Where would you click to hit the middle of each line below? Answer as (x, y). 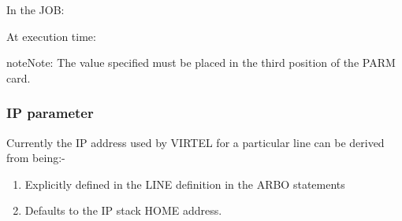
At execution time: (51, 36)
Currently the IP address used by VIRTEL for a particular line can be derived (195, 142)
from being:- (36, 158)
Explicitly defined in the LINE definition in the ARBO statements (185, 184)
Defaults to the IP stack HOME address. (123, 210)
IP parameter (50, 113)
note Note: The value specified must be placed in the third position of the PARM (201, 63)
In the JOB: (35, 9)
